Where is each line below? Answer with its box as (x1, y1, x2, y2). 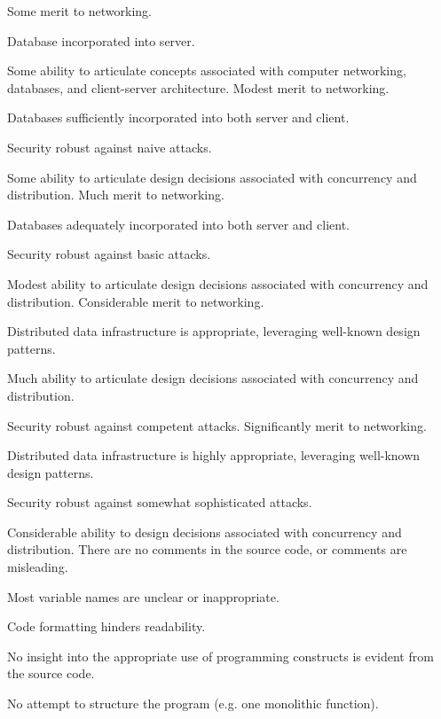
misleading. (7, 558, 68, 576)
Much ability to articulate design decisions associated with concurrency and (7, 369, 419, 387)
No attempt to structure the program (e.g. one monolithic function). (7, 694, 379, 713)
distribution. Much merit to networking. (7, 185, 224, 204)
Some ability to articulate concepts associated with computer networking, (7, 61, 406, 80)
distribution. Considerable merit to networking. (7, 292, 264, 310)
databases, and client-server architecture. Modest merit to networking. (7, 78, 390, 97)
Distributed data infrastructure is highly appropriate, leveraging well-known (7, 446, 421, 465)
